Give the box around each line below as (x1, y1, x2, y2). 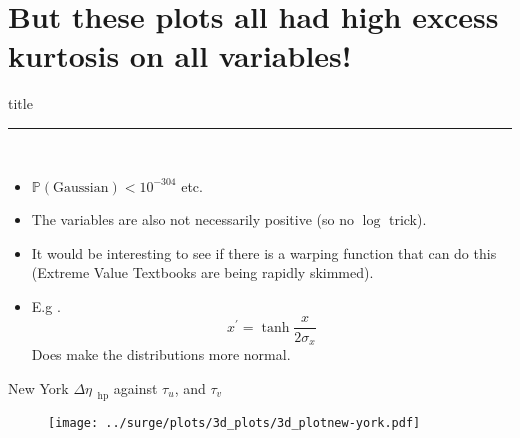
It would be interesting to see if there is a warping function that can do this (31, 242, 497, 263)
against (113, 377, 158, 398)
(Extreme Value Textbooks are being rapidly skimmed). (31, 262, 374, 283)
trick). (388, 209, 427, 230)
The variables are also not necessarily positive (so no (31, 209, 354, 230)
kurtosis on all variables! (8, 35, 352, 76)
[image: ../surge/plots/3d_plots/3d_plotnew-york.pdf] (48, 416, 421, 431)
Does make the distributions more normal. (31, 343, 291, 364)
